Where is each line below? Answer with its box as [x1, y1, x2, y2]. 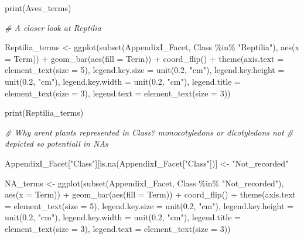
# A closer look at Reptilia [5, 21, 101, 33]
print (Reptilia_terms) [5, 106, 84, 119]
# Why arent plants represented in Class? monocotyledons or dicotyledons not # [5, 126, 293, 138]
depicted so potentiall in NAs [5, 137, 108, 150]
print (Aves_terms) [5, 2, 71, 13]
